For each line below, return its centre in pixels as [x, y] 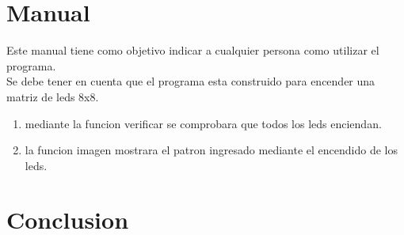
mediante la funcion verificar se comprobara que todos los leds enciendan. [203, 123]
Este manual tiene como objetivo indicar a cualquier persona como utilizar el [193, 50]
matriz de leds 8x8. [53, 96]
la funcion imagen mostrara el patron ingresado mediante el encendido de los [211, 150]
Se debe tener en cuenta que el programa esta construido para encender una [191, 81]
